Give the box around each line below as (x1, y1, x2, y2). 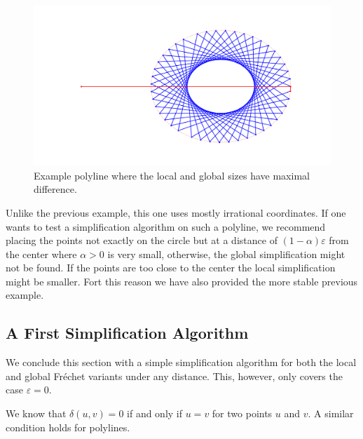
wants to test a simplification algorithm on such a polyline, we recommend (6, 219, 326, 234)
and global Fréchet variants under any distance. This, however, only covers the (6, 368, 343, 383)
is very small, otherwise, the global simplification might (107, 246, 345, 261)
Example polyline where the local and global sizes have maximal (34, 168, 310, 182)
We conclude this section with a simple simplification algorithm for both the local (6, 355, 357, 370)
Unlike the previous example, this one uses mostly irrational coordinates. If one (6, 205, 346, 219)
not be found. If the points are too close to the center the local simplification (6, 260, 336, 275)
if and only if (127, 406, 183, 421)
